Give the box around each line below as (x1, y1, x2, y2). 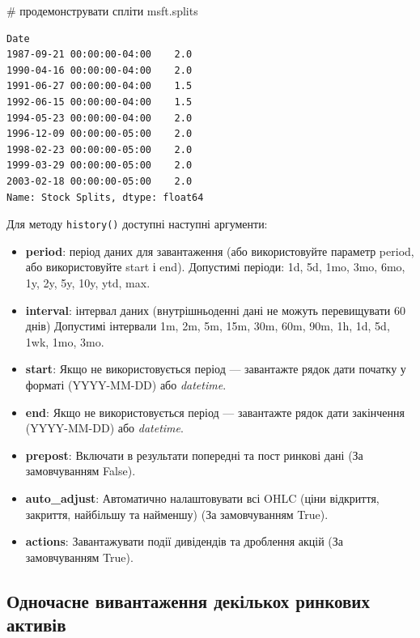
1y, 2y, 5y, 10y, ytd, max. (25, 274, 151, 291)
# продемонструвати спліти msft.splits (6, 2, 198, 19)
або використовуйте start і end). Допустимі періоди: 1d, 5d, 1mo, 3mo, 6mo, (25, 258, 405, 275)
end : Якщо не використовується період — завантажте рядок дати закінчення (25, 403, 405, 420)
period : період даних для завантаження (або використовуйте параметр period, (25, 242, 414, 259)
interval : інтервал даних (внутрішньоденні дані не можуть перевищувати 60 (25, 301, 405, 318)
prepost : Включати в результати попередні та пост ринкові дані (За (25, 446, 363, 463)
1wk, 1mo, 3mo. (25, 333, 104, 350)
